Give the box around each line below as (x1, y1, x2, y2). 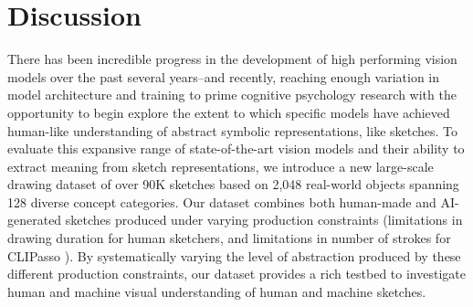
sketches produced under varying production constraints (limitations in (65, 210, 463, 229)
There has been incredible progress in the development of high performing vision (7, 49, 457, 69)
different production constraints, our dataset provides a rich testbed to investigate (7, 264, 466, 283)
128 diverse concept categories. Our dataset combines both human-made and (7, 192, 436, 211)
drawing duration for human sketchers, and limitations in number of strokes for (7, 228, 451, 248)
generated (7, 210, 62, 229)
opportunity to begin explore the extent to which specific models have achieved (7, 102, 450, 122)
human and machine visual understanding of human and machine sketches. (7, 281, 426, 301)
